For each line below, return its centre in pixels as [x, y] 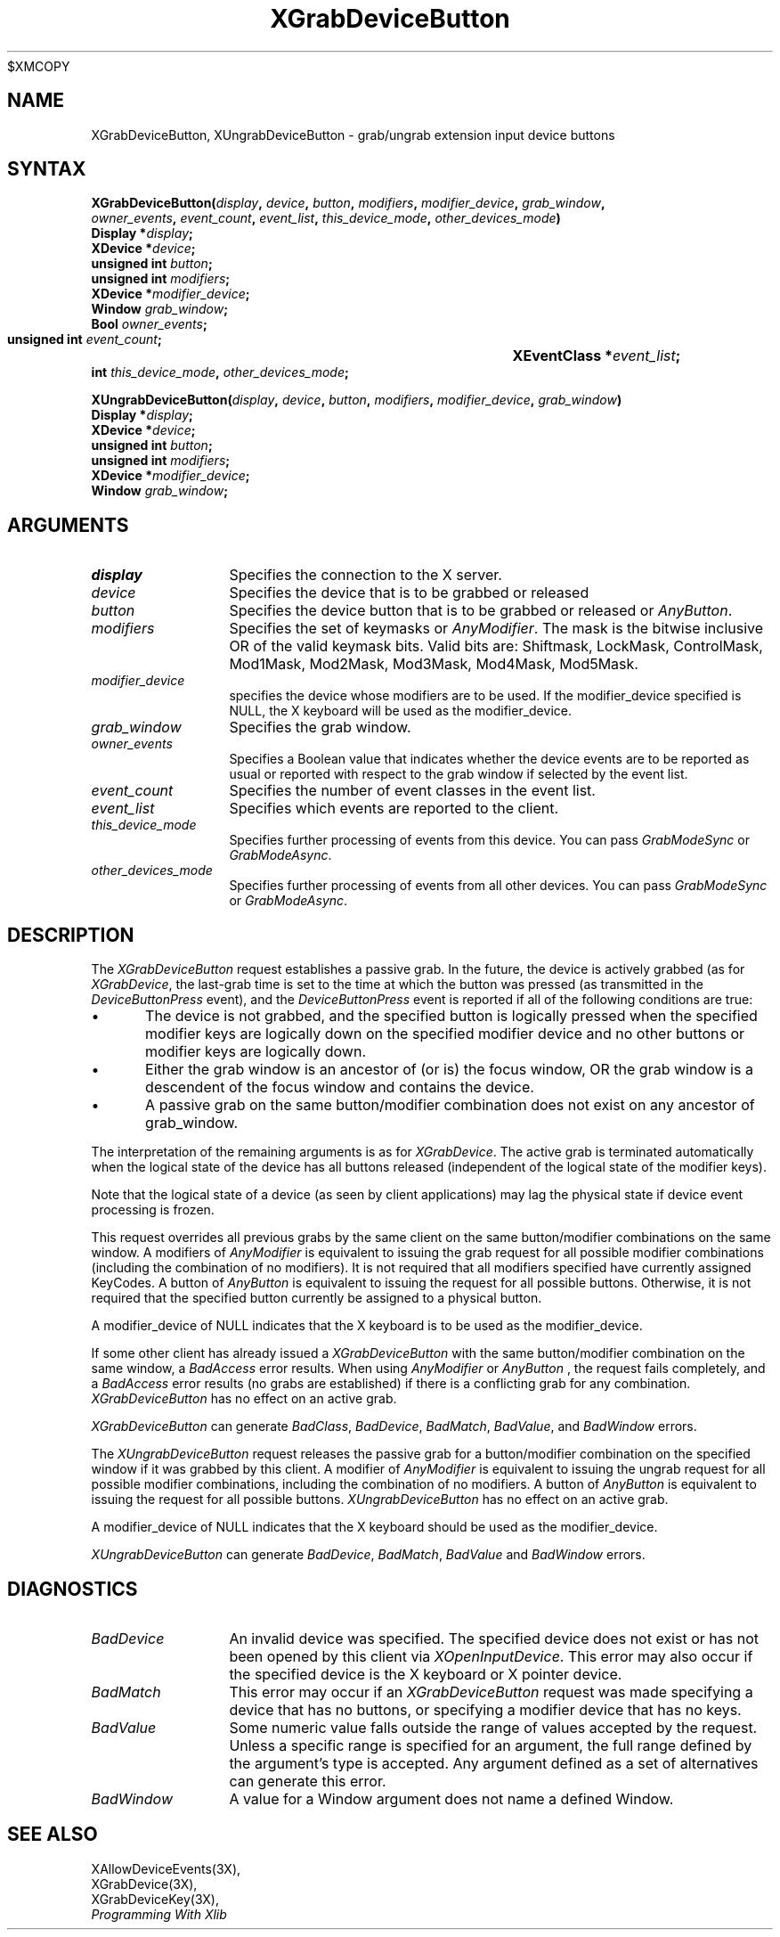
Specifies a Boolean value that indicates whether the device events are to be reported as [489, 759]
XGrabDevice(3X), [144, 1884]
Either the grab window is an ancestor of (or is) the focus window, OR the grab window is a [449, 1070]
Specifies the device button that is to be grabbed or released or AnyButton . [481, 611]
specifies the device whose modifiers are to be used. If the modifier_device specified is [485, 696]
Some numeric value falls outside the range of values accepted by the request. [493, 1727]
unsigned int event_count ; [85, 339]
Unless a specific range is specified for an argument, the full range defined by [491, 1745]
